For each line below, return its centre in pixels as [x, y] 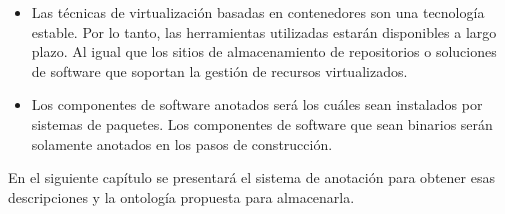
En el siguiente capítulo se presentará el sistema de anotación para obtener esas [251, 177]
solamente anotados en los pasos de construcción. [182, 143]
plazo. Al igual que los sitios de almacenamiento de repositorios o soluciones [264, 51]
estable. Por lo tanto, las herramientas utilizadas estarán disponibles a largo [264, 31]
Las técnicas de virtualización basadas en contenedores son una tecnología [258, 12]
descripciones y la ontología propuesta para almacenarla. [181, 196]
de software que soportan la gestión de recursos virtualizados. [219, 70]
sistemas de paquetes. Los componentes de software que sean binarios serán [262, 123]
